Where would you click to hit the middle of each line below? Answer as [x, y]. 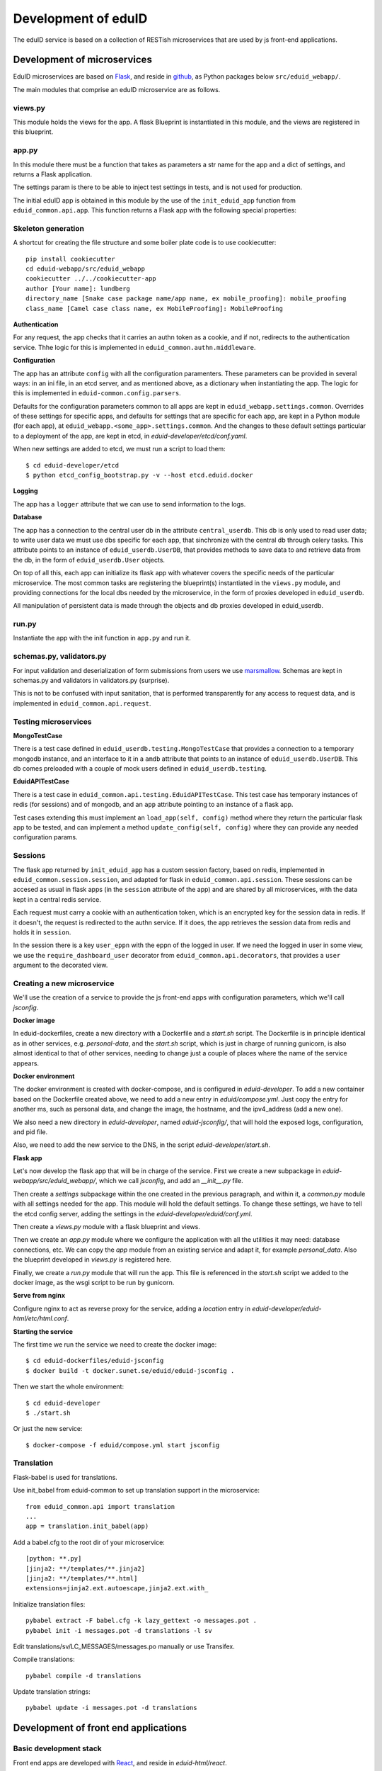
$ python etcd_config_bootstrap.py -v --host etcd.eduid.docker [140, 475]
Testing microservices [52, 721]
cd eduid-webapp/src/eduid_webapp [85, 269]
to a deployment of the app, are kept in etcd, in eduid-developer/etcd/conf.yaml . [130, 436]
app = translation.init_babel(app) [87, 1526]
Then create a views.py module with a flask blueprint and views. [107, 1227]
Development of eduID [80, 18]
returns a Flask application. [52, 174]
